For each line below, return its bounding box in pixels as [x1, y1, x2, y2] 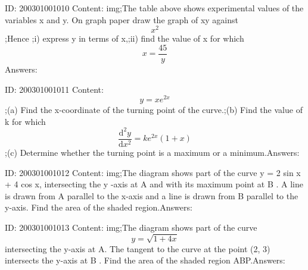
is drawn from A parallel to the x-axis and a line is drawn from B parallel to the [5, 189, 298, 202]
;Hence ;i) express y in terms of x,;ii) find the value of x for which [5, 32, 244, 45]
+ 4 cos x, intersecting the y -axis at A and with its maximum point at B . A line [5, 178, 303, 190]
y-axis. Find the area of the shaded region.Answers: [5, 201, 192, 214]
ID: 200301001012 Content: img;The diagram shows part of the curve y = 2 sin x [5, 166, 301, 178]
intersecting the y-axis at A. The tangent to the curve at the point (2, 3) [5, 242, 270, 255]
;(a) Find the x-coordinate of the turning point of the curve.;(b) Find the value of [5, 103, 303, 116]
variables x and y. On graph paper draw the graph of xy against [5, 13, 239, 26]
